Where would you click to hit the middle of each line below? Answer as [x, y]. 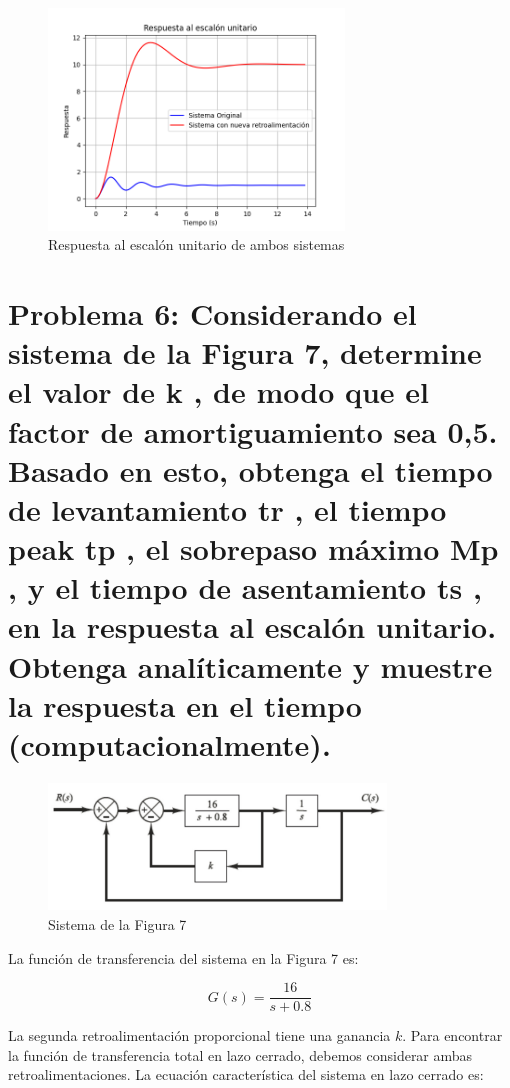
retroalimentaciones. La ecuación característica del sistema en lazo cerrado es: [246, 1074]
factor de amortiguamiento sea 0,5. [253, 430]
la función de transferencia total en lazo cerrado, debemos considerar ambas [240, 1054]
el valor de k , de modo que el [219, 391]
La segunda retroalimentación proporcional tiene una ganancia [199, 1035]
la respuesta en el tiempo [185, 704]
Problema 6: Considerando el [212, 312]
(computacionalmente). [169, 744]
